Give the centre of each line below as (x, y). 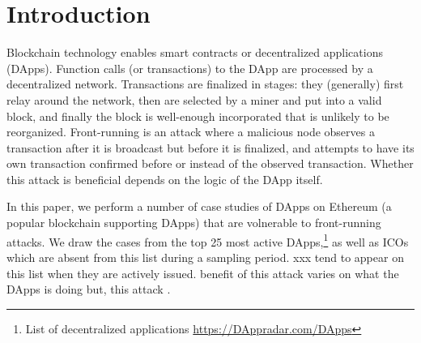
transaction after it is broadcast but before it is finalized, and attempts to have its (210, 147)
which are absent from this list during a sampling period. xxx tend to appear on (205, 257)
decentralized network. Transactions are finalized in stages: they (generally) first (205, 84)
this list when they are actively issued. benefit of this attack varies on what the (203, 273)
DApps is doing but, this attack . (89, 289)
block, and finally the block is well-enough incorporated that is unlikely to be (198, 116)
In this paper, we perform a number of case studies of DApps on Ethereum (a (199, 206)
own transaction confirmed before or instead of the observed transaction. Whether (210, 163)
